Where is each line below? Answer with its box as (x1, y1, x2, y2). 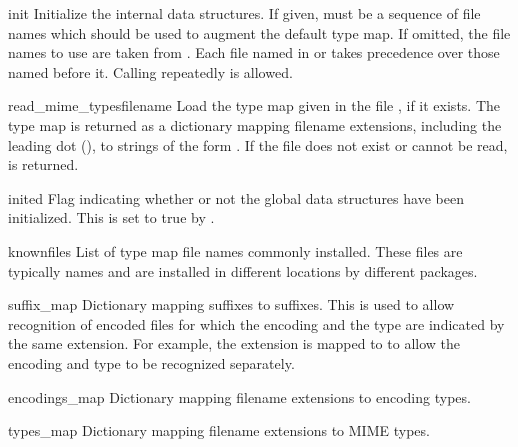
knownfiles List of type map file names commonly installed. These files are (8, 240, 463, 261)
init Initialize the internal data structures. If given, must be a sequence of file (8, 3, 481, 23)
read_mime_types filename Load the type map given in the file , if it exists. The (8, 95, 501, 116)
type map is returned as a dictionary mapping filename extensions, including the (8, 114, 502, 135)
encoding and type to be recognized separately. (8, 352, 295, 373)
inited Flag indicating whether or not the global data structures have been (8, 187, 464, 208)
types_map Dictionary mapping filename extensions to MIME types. (8, 420, 430, 441)
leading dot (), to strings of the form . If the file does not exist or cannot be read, (8, 134, 508, 155)
